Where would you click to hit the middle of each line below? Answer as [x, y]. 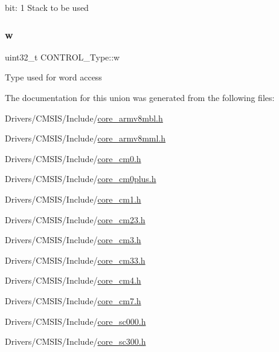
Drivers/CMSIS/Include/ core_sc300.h [75, 341]
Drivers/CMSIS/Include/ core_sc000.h [75, 321]
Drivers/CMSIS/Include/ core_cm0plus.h [81, 179]
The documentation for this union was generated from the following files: [140, 97]
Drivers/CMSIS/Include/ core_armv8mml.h [85, 138]
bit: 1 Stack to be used [47, 7]
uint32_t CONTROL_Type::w [63, 57]
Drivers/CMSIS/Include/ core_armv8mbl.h [84, 118]
